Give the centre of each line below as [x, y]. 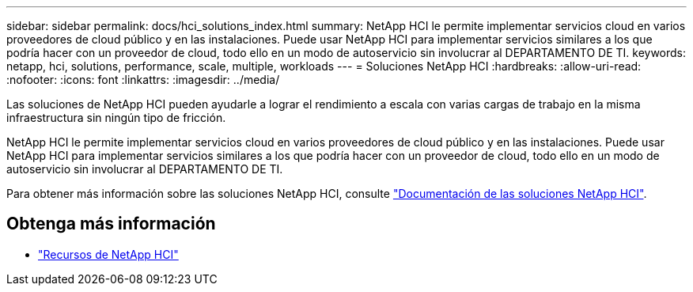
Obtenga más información [111, 224]
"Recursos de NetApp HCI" [108, 254]
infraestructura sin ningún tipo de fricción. [116, 118]
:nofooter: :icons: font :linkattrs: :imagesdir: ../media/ [143, 80]
